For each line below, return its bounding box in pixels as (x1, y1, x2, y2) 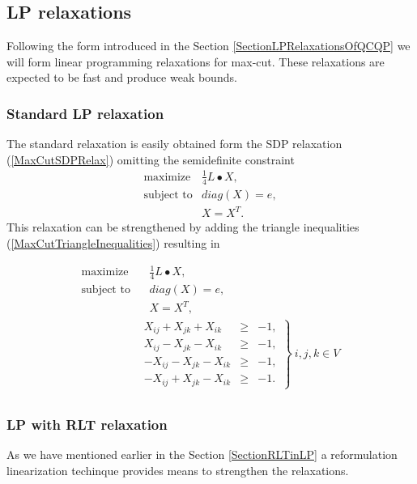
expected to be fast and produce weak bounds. (6, 69, 237, 86)
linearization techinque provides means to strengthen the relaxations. (6, 461, 349, 478)
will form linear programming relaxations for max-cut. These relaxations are (6, 53, 385, 70)
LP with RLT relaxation (6, 414, 168, 434)
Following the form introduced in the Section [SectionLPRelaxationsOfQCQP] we (6, 37, 411, 54)
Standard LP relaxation (6, 103, 164, 123)
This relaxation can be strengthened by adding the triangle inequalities (6, 219, 360, 236)
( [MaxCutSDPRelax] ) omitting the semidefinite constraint (6, 151, 295, 168)
